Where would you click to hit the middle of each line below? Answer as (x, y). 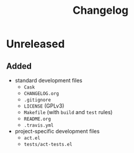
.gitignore (37, 100)
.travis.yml (39, 126)
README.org (37, 119)
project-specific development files (57, 131)
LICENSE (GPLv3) (44, 106)
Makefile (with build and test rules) (68, 112)
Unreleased (36, 44)
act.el (32, 138)
